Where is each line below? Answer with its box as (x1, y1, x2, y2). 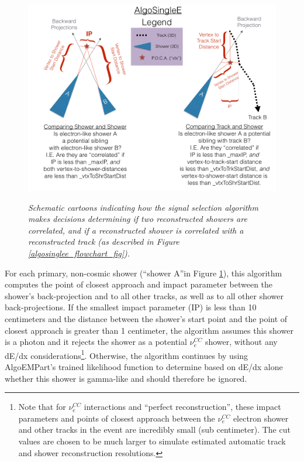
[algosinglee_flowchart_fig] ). (28, 247, 130, 259)
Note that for (18, 401, 66, 413)
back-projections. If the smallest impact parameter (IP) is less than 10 (5, 301, 257, 313)
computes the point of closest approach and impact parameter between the (5, 278, 273, 290)
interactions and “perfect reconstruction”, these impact (84, 401, 281, 413)
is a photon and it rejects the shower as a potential (5, 336, 187, 348)
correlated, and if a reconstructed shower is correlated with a (28, 224, 244, 236)
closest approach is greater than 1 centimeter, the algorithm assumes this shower (5, 324, 293, 336)
